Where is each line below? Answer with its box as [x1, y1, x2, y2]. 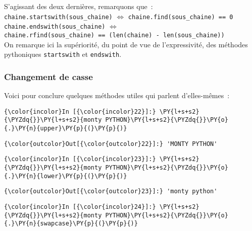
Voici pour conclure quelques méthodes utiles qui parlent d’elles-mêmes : [4, 90, 230, 101]
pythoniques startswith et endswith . [4, 49, 122, 59]
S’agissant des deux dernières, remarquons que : [4, 1, 153, 11]
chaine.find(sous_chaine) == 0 [128, 13, 233, 21]
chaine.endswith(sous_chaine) [4, 23, 106, 31]
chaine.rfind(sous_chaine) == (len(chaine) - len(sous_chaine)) [4, 31, 225, 39]
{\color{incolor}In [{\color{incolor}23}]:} [4, 156, 156, 163]
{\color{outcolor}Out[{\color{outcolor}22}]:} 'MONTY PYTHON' [4, 140, 218, 147]
